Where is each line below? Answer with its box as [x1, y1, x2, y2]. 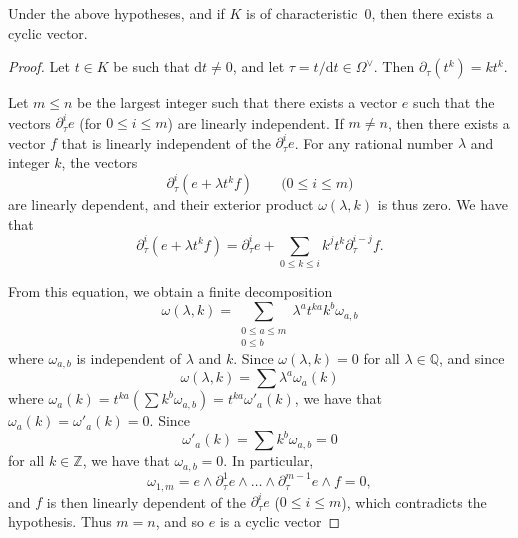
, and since [438, 347, 505, 368]
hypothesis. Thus [8, 510, 112, 531]
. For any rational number [294, 132, 454, 153]
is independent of [76, 347, 182, 368]
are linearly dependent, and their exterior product [8, 194, 314, 215]
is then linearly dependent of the [46, 491, 247, 512]
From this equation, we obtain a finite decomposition [8, 281, 333, 302]
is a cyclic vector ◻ [219, 510, 341, 531]
